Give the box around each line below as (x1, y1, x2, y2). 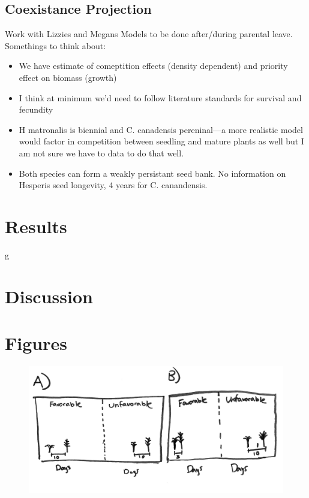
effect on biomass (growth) (19, 71, 117, 83)
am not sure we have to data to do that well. (19, 146, 184, 159)
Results (5, 213, 67, 238)
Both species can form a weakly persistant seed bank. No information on (19, 167, 286, 179)
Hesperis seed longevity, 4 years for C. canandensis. (19, 179, 208, 191)
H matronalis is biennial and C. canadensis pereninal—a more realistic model (19, 123, 303, 135)
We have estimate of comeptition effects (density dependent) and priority (19, 59, 288, 72)
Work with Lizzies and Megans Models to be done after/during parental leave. (5, 28, 293, 40)
